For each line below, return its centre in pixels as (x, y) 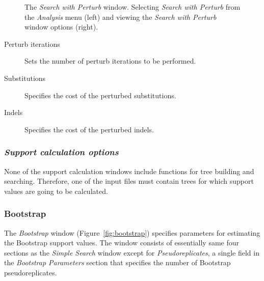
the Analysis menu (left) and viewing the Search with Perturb (121, 17)
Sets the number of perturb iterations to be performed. (110, 61)
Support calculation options (61, 152)
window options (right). (61, 27)
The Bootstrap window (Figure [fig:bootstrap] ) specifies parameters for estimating (132, 232)
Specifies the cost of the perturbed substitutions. (100, 95)
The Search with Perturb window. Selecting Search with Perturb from (133, 7)
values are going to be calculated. (56, 191)
